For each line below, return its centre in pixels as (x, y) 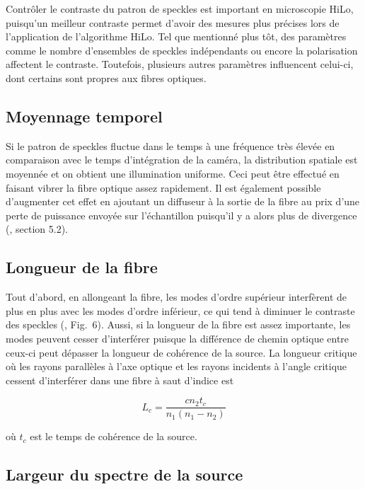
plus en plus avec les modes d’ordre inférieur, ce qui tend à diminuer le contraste (180, 310)
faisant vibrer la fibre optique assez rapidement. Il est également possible (163, 187)
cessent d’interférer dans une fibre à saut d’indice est (120, 380)
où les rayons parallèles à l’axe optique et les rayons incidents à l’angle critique (176, 366)
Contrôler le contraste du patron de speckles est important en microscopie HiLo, (180, 8)
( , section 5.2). (37, 229)
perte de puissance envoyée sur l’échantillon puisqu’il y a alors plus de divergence (181, 215)
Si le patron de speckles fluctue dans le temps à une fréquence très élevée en (170, 145)
